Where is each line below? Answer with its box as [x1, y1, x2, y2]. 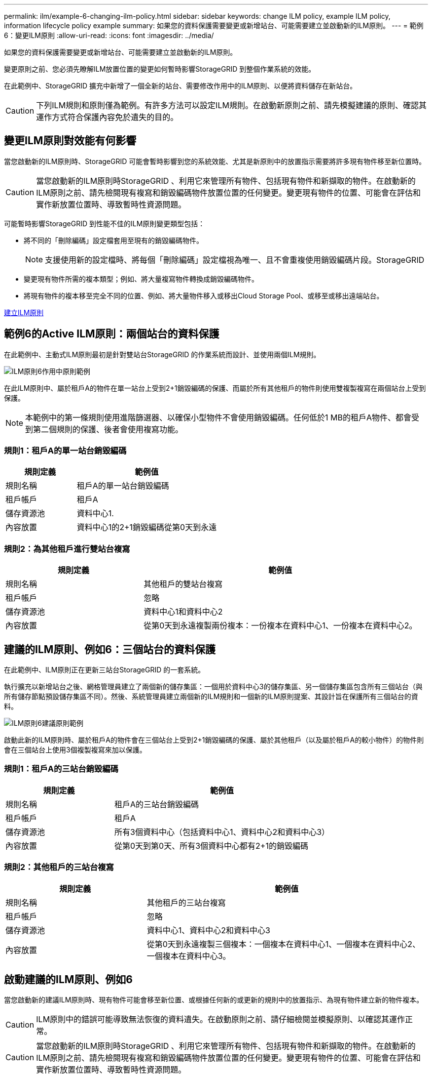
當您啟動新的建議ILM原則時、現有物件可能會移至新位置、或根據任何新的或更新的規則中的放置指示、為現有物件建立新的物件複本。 [4, 995, 424, 1004]
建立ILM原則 [4, 308, 44, 317]
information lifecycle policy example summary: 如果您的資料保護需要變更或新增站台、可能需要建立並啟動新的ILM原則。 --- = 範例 [4, 21, 424, 30]
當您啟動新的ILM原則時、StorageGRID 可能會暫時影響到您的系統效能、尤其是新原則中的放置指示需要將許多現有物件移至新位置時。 [4, 157, 426, 166]
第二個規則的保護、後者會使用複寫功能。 [33, 424, 183, 434]
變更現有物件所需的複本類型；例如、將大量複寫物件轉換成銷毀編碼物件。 [24, 274, 258, 283]
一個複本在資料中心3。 [146, 951, 231, 961]
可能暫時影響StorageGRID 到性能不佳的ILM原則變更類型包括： [4, 219, 205, 228]
